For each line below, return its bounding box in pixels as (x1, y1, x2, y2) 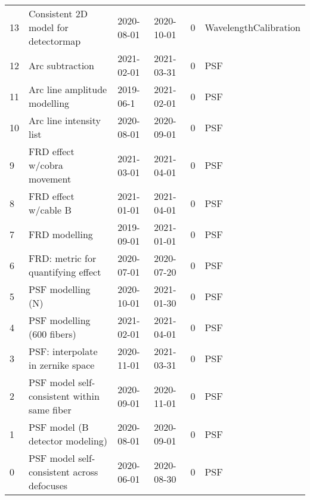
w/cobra (29, 158, 63, 172)
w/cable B (29, 203, 72, 217)
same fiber (29, 403, 72, 416)
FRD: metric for (29, 251, 97, 265)
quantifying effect (29, 265, 101, 279)
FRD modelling (29, 227, 93, 241)
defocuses (29, 479, 68, 492)
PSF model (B (29, 420, 89, 434)
